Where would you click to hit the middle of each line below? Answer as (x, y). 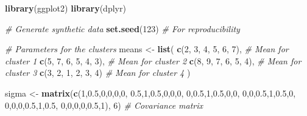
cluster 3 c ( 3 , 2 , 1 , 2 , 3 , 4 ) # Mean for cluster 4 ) (98, 73)
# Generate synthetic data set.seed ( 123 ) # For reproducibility (122, 28)
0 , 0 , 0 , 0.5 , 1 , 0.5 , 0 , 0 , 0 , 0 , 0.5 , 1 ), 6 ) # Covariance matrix (104, 105)
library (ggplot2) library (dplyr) (65, 8)
